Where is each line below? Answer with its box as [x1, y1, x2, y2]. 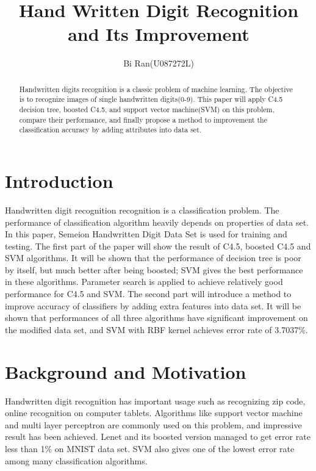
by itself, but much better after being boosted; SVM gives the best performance [5, 263, 303, 276]
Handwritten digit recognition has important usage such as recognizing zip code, [5, 394, 306, 407]
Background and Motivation [5, 359, 246, 384]
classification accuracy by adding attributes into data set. [19, 124, 202, 135]
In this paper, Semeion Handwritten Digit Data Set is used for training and [5, 228, 287, 240]
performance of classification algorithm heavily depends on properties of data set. [5, 215, 309, 228]
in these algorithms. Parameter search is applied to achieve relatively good [5, 275, 283, 288]
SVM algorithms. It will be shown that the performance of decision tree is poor [5, 251, 301, 264]
